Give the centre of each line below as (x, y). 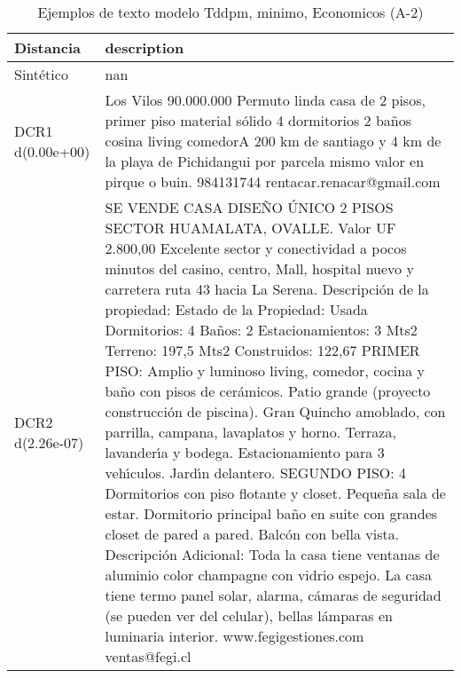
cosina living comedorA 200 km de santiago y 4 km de (273, 141)
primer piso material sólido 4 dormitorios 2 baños (258, 120)
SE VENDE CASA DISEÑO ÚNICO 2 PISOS (249, 207)
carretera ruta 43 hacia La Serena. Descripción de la (267, 289)
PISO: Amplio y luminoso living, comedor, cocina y (265, 371)
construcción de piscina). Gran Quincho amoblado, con (275, 411)
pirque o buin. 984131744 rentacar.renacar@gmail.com (273, 181)
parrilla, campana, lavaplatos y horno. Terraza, (250, 432)
